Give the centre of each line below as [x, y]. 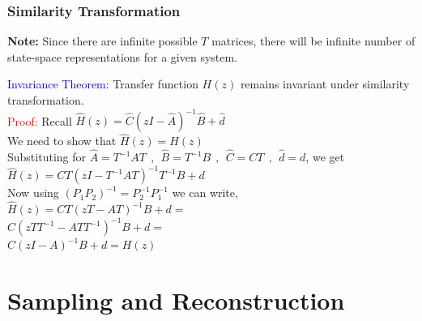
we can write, [205, 193]
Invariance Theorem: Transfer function [103, 84]
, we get [325, 157]
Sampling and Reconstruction [176, 300]
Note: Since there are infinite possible [102, 41]
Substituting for [47, 157]
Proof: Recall [40, 120]
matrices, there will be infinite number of [313, 41]
